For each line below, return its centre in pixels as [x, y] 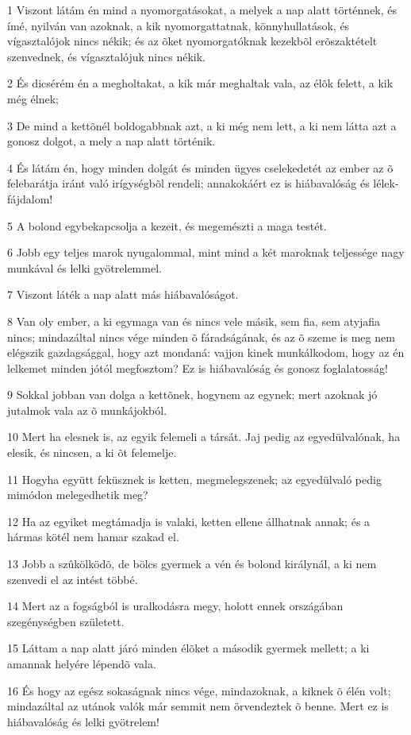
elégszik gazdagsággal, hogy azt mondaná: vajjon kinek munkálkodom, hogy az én [206, 352]
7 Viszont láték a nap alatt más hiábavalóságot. [123, 294]
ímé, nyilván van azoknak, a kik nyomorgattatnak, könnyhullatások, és [179, 25]
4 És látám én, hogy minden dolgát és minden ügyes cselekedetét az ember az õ [200, 167]
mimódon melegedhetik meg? [78, 495]
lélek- [386, 183]
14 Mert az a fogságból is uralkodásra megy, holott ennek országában [175, 606]
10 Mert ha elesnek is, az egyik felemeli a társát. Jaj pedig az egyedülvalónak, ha [204, 437]
